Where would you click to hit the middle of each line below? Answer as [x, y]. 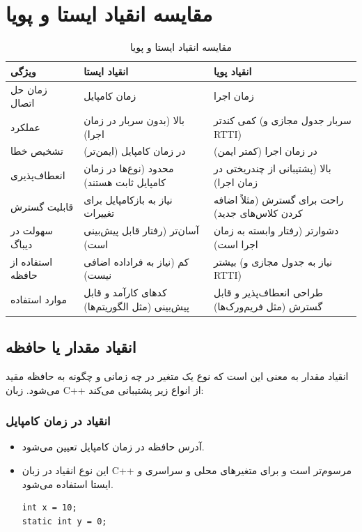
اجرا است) [236, 244]
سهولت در [32, 230]
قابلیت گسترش [42, 206]
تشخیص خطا [37, 151]
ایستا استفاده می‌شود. [68, 484]
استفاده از [32, 261]
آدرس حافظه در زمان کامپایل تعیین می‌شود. [113, 447]
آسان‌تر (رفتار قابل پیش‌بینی [141, 230]
